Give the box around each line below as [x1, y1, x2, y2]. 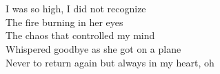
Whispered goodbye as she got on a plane [6, 41, 181, 56]
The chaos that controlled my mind [6, 28, 155, 42]
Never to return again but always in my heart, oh [6, 55, 214, 69]
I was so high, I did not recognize [6, 1, 146, 16]
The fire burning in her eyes [6, 14, 123, 29]
